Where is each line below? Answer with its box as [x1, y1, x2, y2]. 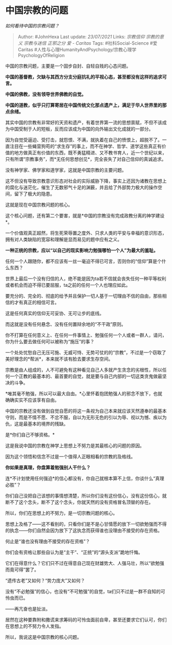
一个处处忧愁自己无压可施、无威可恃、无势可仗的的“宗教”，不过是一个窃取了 [5, 349, 166, 355]
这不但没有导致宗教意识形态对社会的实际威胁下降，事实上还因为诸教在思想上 [5, 178, 167, 184]
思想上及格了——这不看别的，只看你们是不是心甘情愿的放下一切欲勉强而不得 [5, 521, 167, 527]
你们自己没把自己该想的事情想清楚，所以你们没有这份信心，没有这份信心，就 [5, 492, 167, 499]
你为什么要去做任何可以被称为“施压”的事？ [5, 338, 95, 344]
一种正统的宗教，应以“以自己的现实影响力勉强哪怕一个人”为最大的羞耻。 [5, 247, 159, 253]
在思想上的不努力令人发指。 [5, 623, 64, 629]
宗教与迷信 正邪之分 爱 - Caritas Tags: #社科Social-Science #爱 [24, 40, 158, 46]
